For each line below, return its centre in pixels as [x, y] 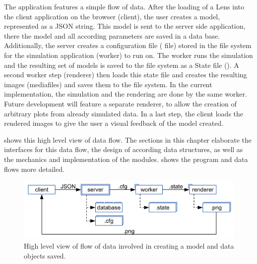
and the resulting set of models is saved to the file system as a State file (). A [122, 65]
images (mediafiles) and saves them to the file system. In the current [108, 84]
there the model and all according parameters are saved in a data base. [112, 35]
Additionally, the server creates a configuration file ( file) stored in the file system [128, 45]
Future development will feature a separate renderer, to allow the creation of [120, 103]
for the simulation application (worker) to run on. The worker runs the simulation [128, 55]
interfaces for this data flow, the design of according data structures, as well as [124, 149]
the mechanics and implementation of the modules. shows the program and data [126, 159]
